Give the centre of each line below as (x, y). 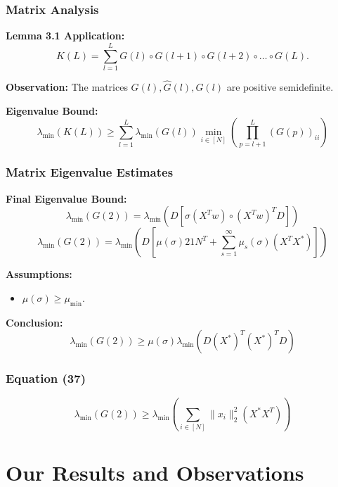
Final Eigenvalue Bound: (66, 198)
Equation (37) (46, 378)
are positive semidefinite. (280, 87)
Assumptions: (39, 274)
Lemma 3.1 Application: (65, 36)
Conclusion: (34, 322)
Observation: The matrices (67, 87)
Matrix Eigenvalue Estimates (90, 172)
